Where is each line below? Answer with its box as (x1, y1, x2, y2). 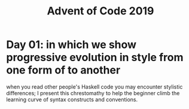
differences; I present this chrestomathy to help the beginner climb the (6, 89, 180, 96)
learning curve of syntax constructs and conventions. (6, 96, 138, 103)
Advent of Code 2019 (47, 4, 154, 18)
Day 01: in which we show (6, 38, 136, 52)
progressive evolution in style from (6, 51, 184, 64)
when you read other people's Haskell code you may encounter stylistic (6, 83, 183, 90)
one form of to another (6, 63, 121, 77)
